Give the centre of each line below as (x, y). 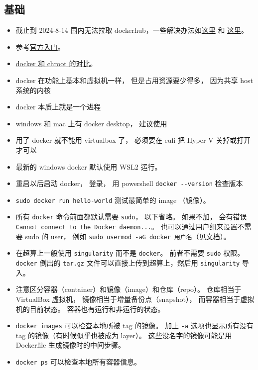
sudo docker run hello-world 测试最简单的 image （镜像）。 (113, 200)
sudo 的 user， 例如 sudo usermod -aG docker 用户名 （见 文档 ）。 (128, 236)
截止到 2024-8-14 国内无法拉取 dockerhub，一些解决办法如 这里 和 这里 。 (132, 30)
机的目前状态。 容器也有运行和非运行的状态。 (90, 309)
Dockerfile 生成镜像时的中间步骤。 (70, 345)
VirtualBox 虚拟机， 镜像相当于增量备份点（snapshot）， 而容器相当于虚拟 (135, 299)
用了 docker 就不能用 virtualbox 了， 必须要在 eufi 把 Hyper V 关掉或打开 (133, 140)
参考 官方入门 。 (40, 46)
